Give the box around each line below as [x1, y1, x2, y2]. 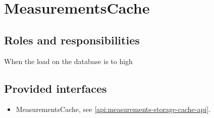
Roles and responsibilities [4, 32, 140, 47]
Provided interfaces [4, 80, 107, 96]
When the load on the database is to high [4, 55, 133, 66]
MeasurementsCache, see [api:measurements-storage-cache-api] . [16, 104, 210, 114]
